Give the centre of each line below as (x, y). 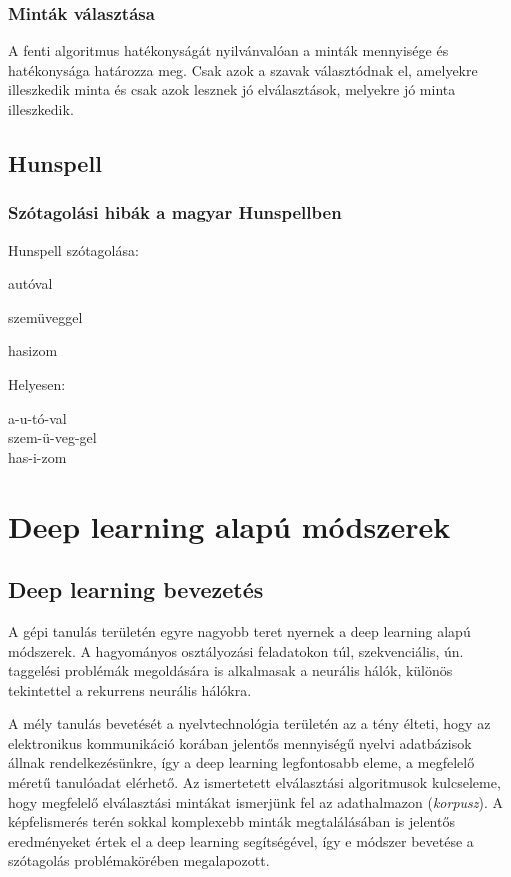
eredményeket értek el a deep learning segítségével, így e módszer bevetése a (241, 840)
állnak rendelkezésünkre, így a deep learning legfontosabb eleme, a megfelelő (241, 762)
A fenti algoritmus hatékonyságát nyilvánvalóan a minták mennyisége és (228, 50)
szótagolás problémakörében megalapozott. (139, 860)
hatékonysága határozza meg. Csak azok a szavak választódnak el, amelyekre (243, 69)
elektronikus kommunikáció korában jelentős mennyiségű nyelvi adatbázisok (240, 742)
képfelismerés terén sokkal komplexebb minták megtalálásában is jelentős (231, 821)
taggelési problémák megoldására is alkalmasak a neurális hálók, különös (230, 670)
